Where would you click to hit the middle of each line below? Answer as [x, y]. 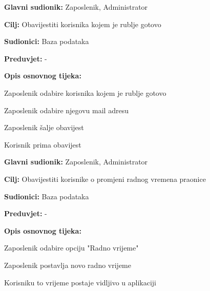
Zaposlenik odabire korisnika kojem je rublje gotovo [85, 92]
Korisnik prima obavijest [43, 144]
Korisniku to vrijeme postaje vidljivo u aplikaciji [80, 282]
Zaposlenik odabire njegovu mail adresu [66, 110]
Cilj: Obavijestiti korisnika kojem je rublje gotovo [83, 24]
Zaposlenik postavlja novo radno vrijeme [68, 265]
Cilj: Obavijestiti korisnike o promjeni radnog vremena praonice [105, 179]
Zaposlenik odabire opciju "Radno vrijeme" [71, 248]
